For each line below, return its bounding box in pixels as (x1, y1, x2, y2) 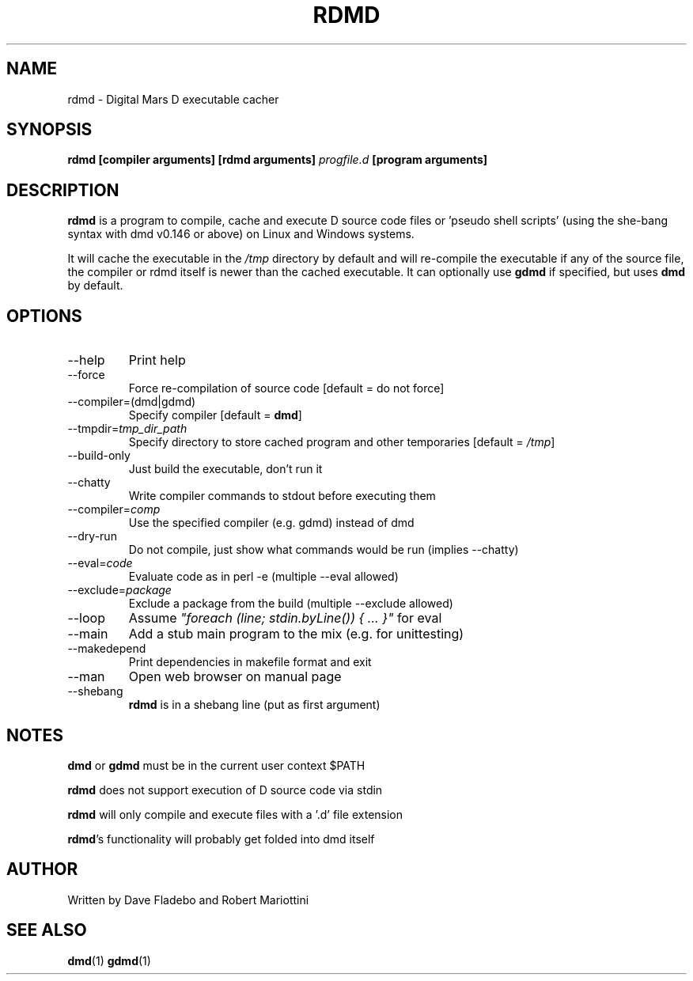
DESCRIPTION (6, 180, 119, 200)
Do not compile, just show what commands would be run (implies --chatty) (128, 543, 519, 557)
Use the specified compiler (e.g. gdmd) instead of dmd (128, 516, 415, 530)
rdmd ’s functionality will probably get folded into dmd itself (67, 831, 375, 846)
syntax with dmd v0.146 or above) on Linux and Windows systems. (67, 227, 415, 241)
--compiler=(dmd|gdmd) (67, 395, 196, 409)
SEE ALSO (6, 920, 87, 941)
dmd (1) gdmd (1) (67, 953, 151, 968)
